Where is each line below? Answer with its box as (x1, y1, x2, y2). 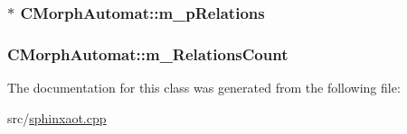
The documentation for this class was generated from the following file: (7, 78, 401, 97)
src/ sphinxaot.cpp (7, 108, 107, 127)
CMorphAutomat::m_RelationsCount (7, 42, 289, 65)
